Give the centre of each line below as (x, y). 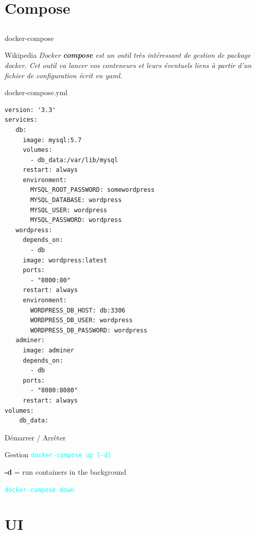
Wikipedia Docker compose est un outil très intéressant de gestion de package (128, 55)
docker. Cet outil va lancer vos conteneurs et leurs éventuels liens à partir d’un (128, 65)
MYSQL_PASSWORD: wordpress (76, 220)
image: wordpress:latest (65, 260)
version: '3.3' (30, 110)
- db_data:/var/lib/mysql (74, 160)
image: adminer (49, 350)
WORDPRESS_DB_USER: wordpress (82, 320)
